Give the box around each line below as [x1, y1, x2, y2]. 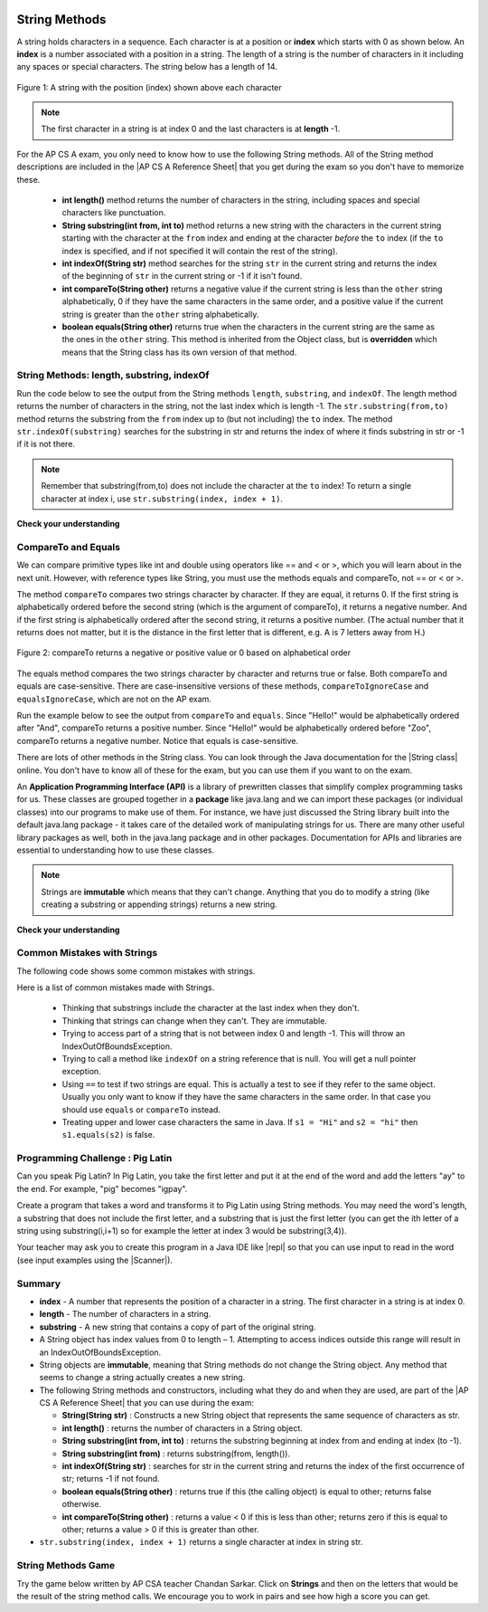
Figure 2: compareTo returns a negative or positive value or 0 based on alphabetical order [16, 647, 352, 658]
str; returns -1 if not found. [61, 1474, 160, 1484]
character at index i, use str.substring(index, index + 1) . [41, 493, 284, 504]
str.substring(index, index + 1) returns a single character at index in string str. [39, 1537, 363, 1548]
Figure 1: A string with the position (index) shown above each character [16, 81, 282, 92]
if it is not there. [16, 439, 76, 450]
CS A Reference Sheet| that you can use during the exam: [39, 1397, 255, 1408]
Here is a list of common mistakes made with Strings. [16, 982, 215, 993]
